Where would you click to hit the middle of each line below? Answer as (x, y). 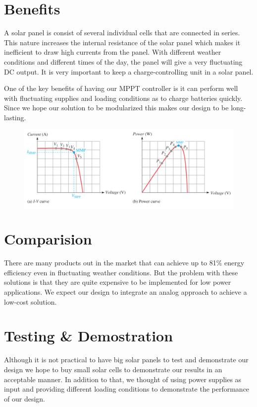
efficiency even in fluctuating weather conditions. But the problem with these (121, 272)
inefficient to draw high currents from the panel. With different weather (113, 52)
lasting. (15, 117)
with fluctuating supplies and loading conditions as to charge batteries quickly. (123, 98)
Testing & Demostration (89, 336)
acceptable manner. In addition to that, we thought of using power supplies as (123, 379)
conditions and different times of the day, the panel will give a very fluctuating (123, 61)
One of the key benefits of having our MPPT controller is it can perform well (121, 88)
